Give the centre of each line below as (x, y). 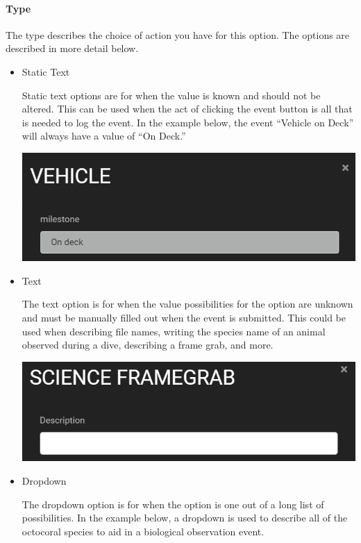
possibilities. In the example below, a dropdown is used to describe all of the (185, 518)
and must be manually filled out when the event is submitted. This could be (184, 317)
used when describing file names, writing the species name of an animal (174, 331)
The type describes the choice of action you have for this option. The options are (178, 34)
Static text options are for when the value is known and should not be (171, 95)
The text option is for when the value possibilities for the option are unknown (187, 304)
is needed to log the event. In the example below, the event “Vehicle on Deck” (188, 122)
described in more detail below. (72, 48)
